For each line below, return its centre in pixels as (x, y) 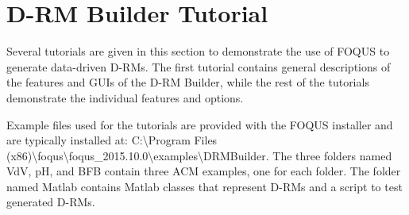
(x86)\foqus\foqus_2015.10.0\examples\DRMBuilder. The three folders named (199, 155)
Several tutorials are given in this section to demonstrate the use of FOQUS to (198, 51)
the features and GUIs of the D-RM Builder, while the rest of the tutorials (188, 82)
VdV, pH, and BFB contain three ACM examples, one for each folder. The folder (204, 171)
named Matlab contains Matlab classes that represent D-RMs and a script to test (204, 186)
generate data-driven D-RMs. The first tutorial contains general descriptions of (199, 66)
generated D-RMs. (51, 202)
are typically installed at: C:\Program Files (112, 140)
